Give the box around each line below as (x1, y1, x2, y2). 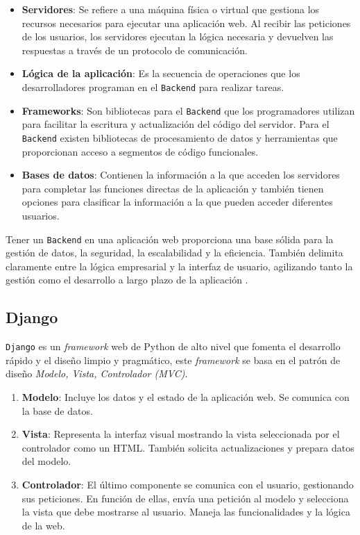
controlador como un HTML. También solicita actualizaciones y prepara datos (22, 440, 354, 454)
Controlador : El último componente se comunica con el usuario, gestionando (22, 477, 354, 491)
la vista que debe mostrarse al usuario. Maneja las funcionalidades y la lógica (22, 504, 350, 519)
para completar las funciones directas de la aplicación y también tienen (22, 181, 324, 195)
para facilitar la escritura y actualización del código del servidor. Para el (22, 117, 329, 131)
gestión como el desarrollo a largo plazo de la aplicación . (6, 272, 248, 287)
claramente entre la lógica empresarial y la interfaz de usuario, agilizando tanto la (6, 258, 353, 273)
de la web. (22, 518, 65, 532)
